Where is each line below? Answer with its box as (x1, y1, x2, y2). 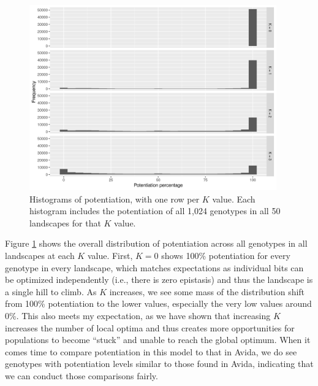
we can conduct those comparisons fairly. (5, 369, 158, 382)
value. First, (87, 249, 133, 262)
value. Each (212, 192, 256, 205)
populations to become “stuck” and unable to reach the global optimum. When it (5, 333, 311, 346)
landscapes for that (29, 216, 101, 229)
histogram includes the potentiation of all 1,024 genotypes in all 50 (29, 204, 281, 217)
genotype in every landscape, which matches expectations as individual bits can (5, 261, 304, 274)
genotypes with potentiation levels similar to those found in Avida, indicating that (5, 357, 314, 370)
